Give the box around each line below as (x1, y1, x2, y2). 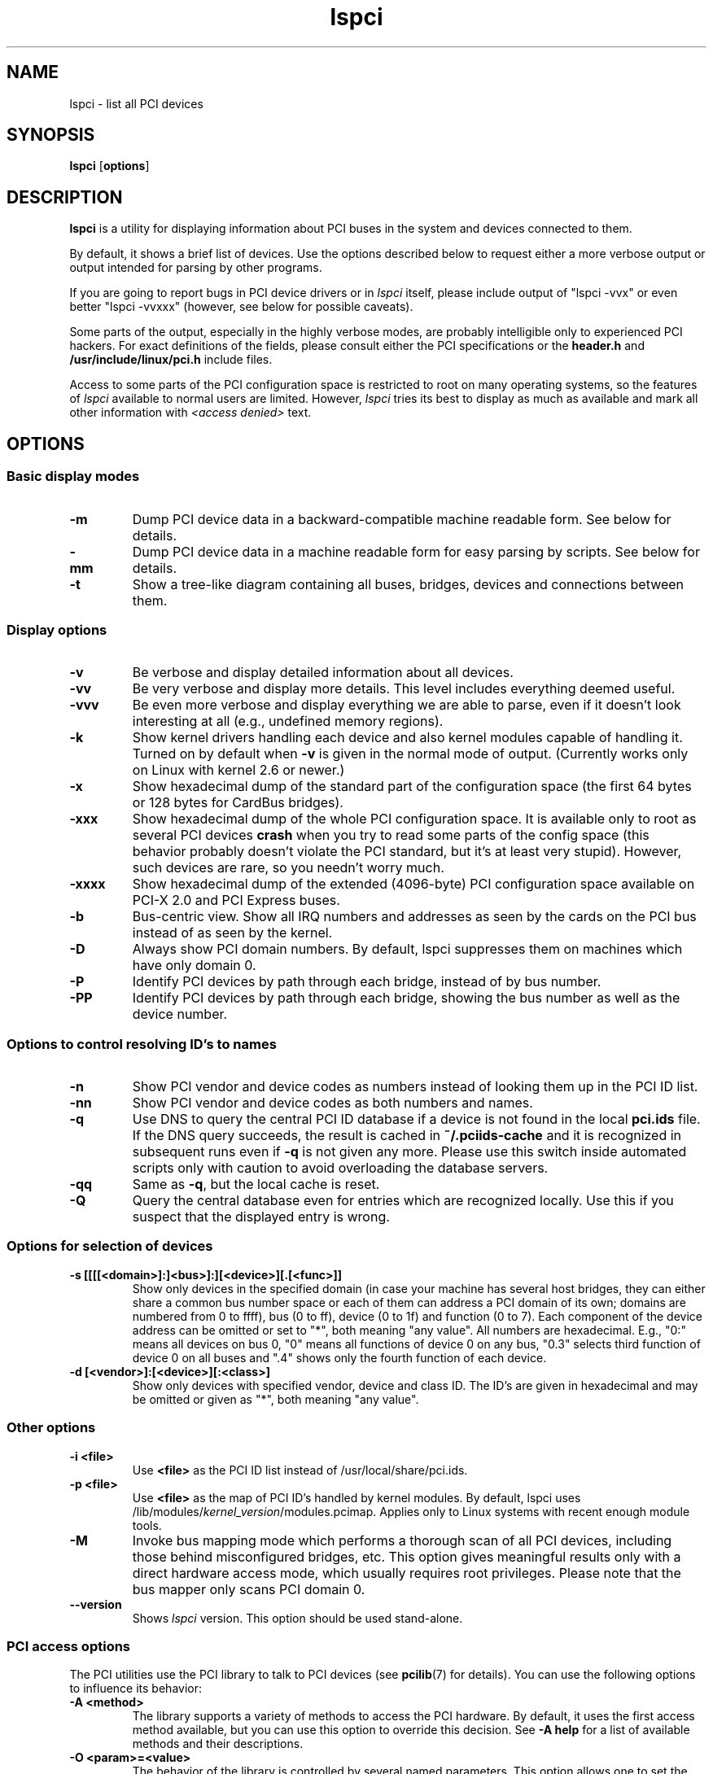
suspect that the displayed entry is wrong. (132, 1208, 390, 1225)
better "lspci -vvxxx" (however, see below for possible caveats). (69, 299, 413, 314)
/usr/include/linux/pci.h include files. (69, 352, 273, 367)
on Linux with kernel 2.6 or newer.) (132, 762, 345, 779)
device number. (132, 1006, 228, 1023)
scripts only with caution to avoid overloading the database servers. (132, 1160, 549, 1176)
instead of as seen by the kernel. (132, 924, 333, 942)
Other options (7, 1419, 96, 1436)
